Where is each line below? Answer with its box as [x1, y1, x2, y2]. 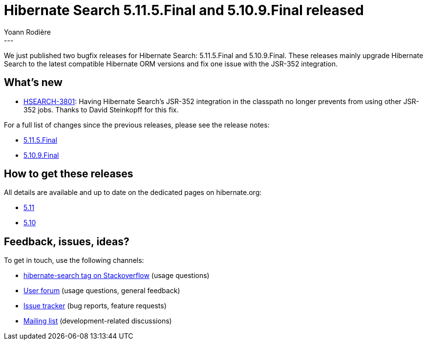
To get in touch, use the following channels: [4, 256, 144, 265]
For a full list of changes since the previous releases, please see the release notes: [4, 120, 270, 129]
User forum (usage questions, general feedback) [23, 286, 180, 295]
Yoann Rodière [4, 27, 51, 36]
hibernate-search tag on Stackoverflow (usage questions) [23, 271, 210, 280]
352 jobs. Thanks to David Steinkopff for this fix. [23, 105, 179, 114]
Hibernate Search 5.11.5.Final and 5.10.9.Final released [4, 2, 364, 19]
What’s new [4, 76, 63, 89]
